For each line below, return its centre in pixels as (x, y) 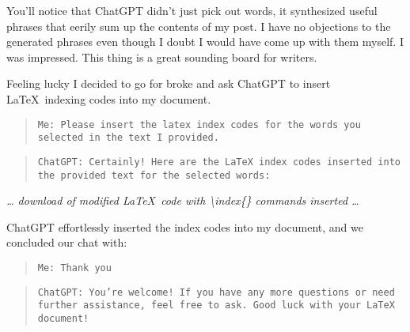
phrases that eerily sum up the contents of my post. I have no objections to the (199, 26)
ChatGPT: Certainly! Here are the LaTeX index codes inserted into (219, 162)
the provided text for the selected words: (154, 175)
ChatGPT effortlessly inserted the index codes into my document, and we (185, 226)
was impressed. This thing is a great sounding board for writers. (162, 57)
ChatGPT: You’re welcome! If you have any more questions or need (216, 292)
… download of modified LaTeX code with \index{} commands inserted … (183, 200)
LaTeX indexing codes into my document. (109, 98)
